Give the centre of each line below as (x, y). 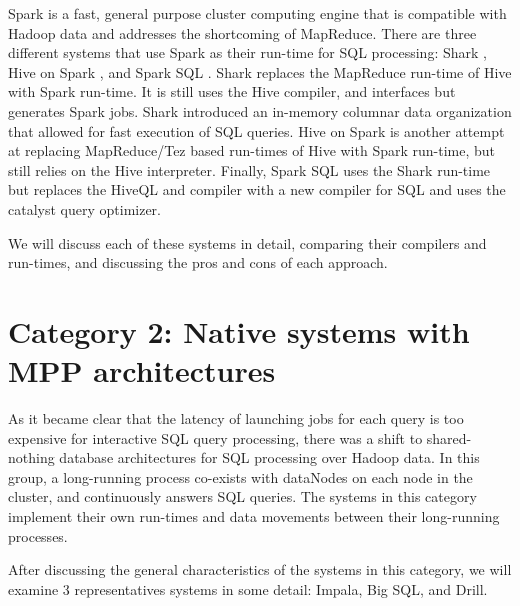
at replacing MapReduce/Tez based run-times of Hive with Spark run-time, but (252, 150)
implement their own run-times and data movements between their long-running (254, 516)
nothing (31, 457)
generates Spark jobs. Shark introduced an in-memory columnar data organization (260, 110)
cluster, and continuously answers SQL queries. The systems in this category (242, 496)
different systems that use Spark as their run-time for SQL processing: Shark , (247, 52)
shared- (449, 437)
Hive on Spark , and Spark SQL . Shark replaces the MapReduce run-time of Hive (260, 71)
